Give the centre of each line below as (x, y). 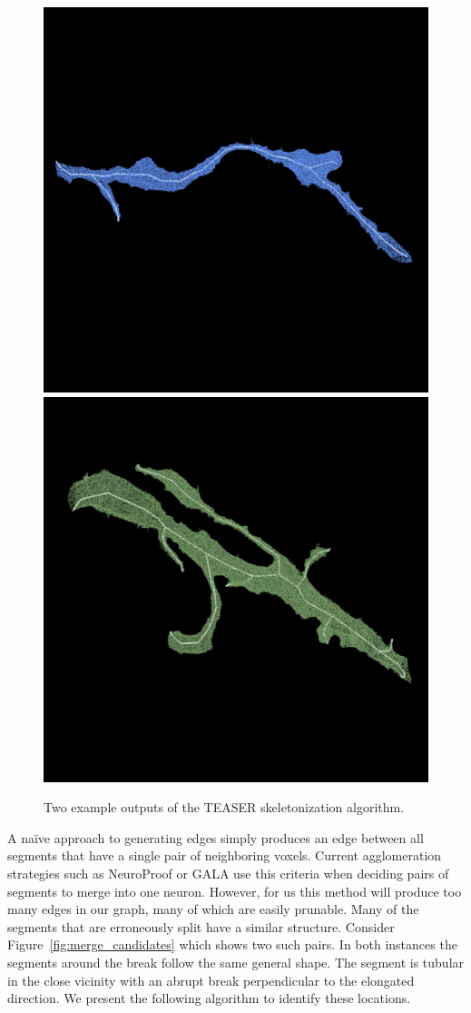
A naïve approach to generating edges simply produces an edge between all (216, 837)
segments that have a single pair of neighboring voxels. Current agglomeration (225, 855)
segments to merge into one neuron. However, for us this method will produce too (235, 891)
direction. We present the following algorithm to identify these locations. (209, 998)
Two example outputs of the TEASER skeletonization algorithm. (224, 807)
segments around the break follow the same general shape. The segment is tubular (236, 962)
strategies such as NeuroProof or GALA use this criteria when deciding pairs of (228, 873)
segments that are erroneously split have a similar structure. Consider (201, 926)
